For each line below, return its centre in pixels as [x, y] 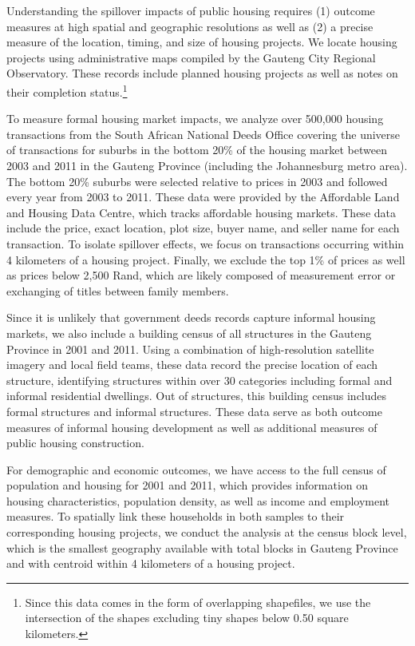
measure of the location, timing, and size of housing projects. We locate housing [202, 42]
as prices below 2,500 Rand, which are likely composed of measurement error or [201, 275]
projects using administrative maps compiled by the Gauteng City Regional [191, 57]
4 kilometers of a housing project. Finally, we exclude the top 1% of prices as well [206, 259]
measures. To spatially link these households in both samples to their [176, 516]
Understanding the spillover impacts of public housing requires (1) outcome [191, 10]
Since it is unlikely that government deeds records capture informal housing [191, 317]
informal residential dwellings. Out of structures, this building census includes [197, 396]
